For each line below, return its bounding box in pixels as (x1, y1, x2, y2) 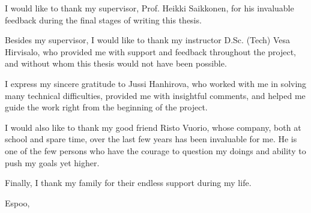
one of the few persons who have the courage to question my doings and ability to (5, 144, 306, 157)
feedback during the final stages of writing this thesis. (5, 13, 202, 26)
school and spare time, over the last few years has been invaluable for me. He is (5, 133, 297, 145)
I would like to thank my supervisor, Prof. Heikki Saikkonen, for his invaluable (5, 2, 294, 14)
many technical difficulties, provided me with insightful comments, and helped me (5, 89, 306, 101)
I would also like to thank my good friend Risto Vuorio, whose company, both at (5, 121, 301, 133)
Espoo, (5, 196, 30, 209)
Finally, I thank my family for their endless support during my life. (5, 176, 252, 189)
